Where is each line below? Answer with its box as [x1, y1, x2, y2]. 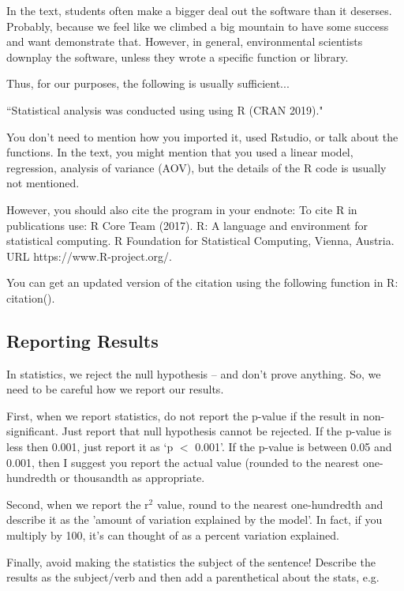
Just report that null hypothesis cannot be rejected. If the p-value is [62, 423, 391, 439]
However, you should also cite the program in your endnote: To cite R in [6, 201, 357, 217]
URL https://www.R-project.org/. [6, 247, 172, 264]
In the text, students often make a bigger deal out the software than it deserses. [6, 2, 392, 18]
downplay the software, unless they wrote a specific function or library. [6, 48, 349, 65]
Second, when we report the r [6, 495, 149, 512]
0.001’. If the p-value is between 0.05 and [195, 439, 392, 455]
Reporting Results [6, 328, 159, 352]
